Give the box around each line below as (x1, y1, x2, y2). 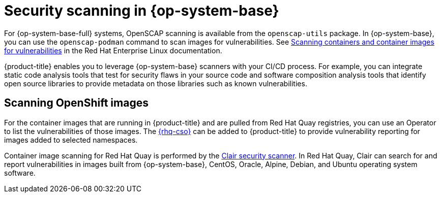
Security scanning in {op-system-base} (4, 2, 279, 19)
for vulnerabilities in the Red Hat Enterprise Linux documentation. (4, 46, 222, 55)
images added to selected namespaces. (4, 135, 138, 144)
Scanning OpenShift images (4, 96, 149, 110)
